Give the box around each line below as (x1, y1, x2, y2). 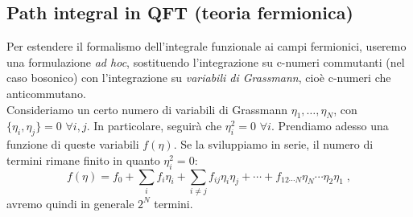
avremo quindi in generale (6, 194, 134, 211)
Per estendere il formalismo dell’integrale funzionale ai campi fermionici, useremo (6, 38, 407, 55)
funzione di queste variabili (6, 136, 139, 153)
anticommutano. (6, 84, 86, 101)
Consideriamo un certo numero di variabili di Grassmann (6, 100, 287, 117)
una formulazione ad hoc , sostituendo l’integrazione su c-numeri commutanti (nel (6, 53, 405, 70)
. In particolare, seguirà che (86, 117, 222, 134)
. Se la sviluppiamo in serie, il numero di (173, 136, 374, 153)
